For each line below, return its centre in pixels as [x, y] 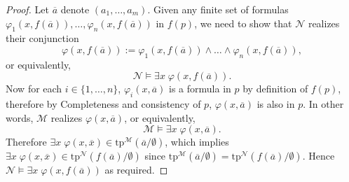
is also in [276, 104]
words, [20, 117]
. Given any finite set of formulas [218, 9]
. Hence [319, 156]
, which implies [197, 142]
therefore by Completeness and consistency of [103, 104]
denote [75, 9]
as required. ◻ [136, 170]
